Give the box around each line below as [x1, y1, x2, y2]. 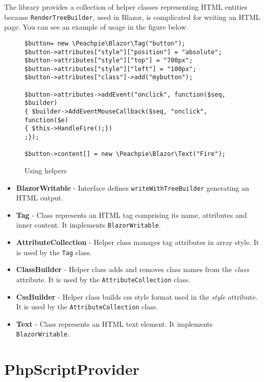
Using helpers [25, 165, 67, 176]
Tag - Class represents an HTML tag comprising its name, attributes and [16, 209, 247, 220]
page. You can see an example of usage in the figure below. [4, 21, 188, 32]
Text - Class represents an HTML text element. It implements [16, 318, 213, 329]
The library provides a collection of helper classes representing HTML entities [4, 2, 248, 12]
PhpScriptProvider [4, 358, 139, 379]
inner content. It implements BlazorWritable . [16, 219, 161, 230]
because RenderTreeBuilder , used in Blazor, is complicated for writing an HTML [4, 11, 260, 22]
